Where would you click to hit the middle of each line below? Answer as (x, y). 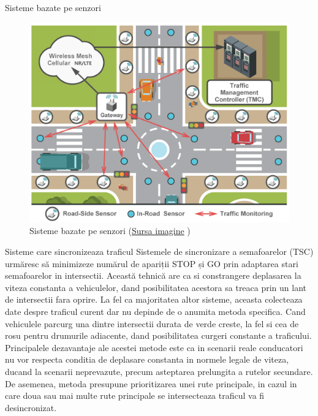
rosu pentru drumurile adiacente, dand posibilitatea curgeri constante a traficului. (158, 335)
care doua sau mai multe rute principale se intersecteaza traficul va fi (135, 395)
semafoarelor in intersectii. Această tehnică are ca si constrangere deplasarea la (153, 275)
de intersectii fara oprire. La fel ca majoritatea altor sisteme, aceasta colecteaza (154, 299)
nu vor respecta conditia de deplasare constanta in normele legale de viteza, (147, 359)
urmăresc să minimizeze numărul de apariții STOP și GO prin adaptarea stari (152, 263)
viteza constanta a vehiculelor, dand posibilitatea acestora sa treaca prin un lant (156, 287)
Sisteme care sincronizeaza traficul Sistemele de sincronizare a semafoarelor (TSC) (159, 251)
